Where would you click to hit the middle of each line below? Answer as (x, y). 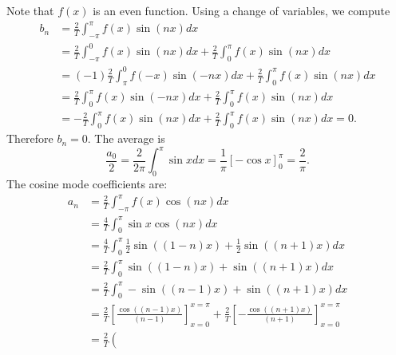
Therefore (30, 138)
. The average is (126, 138)
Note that (30, 10)
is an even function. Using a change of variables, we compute (242, 10)
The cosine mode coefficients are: (87, 184)
